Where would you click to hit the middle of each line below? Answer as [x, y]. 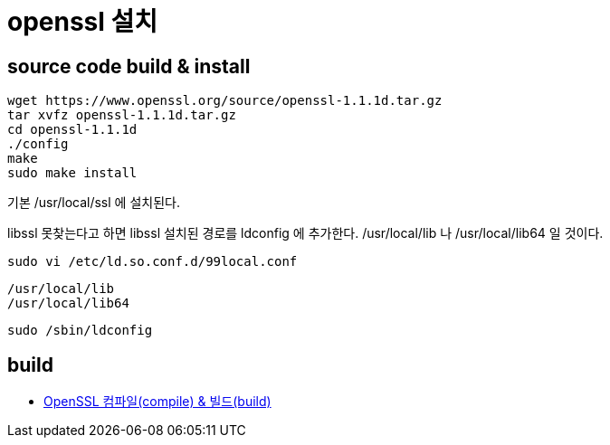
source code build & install [129, 66]
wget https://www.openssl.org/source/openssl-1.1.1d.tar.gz [225, 101]
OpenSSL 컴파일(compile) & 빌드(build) [157, 402]
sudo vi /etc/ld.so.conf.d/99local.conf [152, 262]
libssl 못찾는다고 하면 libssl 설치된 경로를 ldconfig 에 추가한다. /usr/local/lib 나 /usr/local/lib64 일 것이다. [305, 233]
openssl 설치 [83, 22]
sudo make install [72, 173]
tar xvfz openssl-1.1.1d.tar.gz [122, 115]
